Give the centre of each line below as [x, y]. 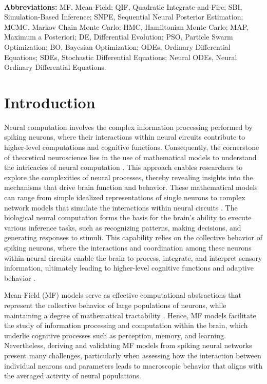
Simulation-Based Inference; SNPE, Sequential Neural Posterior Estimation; [124, 17]
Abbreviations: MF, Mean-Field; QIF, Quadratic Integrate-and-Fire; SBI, [123, 6]
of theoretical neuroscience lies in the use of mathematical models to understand [130, 157]
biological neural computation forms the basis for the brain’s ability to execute [128, 217]
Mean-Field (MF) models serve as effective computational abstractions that [123, 295]
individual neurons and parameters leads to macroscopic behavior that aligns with [133, 365]
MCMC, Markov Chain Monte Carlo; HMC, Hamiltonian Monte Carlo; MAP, [126, 26]
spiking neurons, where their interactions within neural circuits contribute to [125, 137]
